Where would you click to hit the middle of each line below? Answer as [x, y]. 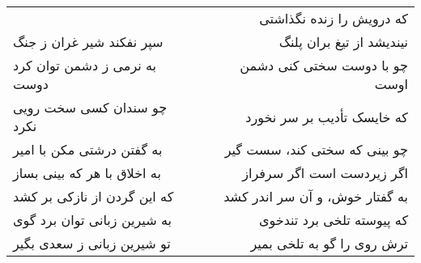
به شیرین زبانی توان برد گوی [92, 220]
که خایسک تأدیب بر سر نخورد [327, 117]
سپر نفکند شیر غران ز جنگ [88, 42]
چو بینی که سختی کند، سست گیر [316, 149]
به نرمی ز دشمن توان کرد [85, 65]
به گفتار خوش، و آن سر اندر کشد [316, 196]
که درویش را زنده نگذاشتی [334, 18]
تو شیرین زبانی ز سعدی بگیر [92, 243]
